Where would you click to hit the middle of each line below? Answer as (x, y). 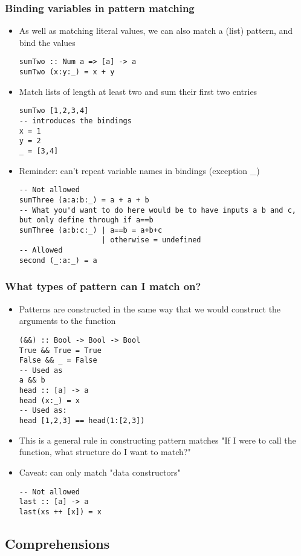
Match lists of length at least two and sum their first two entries (138, 91)
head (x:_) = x (50, 400)
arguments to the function (67, 321)
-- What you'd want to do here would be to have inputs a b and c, (157, 210)
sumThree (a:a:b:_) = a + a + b (84, 200)
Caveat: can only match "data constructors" (100, 472)
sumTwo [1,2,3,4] (54, 111)
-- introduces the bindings (75, 121)
